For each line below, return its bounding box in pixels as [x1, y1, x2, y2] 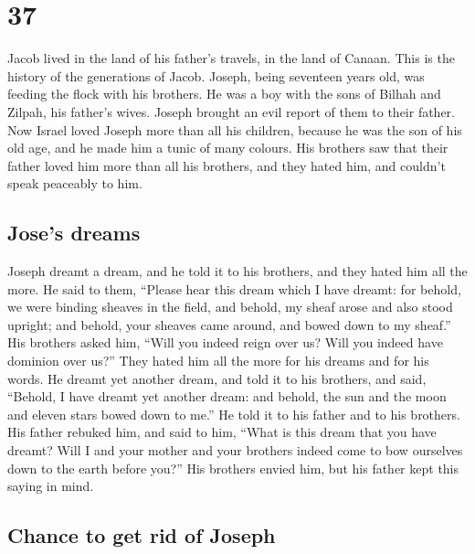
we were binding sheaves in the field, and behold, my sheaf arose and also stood [7, 297, 453, 316]
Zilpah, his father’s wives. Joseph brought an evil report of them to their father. [7, 101, 455, 121]
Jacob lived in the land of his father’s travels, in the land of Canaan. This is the [7, 48, 455, 68]
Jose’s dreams [7, 218, 141, 247]
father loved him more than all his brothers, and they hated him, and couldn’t [7, 155, 446, 175]
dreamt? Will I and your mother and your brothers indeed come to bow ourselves [7, 441, 463, 460]
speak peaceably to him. [7, 174, 142, 193]
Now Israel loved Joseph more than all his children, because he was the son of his [7, 120, 462, 139]
